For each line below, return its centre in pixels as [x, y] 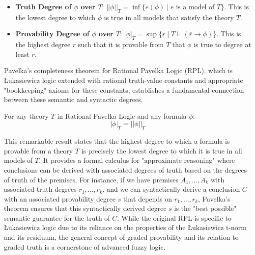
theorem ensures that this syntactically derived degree [85, 208]
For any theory [26, 115]
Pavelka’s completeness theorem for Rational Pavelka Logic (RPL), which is [118, 70]
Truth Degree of [43, 6]
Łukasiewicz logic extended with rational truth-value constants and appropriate [124, 80]
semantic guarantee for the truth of [57, 217]
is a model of [195, 7]
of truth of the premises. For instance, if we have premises [91, 179]
